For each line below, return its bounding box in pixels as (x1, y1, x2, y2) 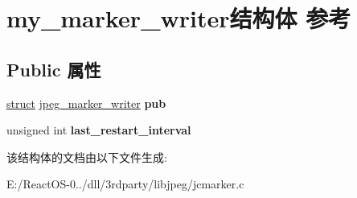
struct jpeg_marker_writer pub (6, 94, 166, 111)
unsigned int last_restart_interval (6, 122, 191, 138)
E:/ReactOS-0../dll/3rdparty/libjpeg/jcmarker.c (6, 175, 244, 192)
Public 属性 (6, 56, 101, 81)
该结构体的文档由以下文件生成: (6, 148, 167, 165)
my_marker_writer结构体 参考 (6, 2, 351, 35)
